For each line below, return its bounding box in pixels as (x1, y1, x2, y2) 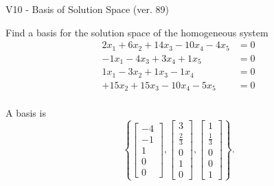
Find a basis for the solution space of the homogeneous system (5, 25, 269, 39)
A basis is (5, 106, 46, 120)
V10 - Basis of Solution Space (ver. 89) (5, 2, 169, 16)
